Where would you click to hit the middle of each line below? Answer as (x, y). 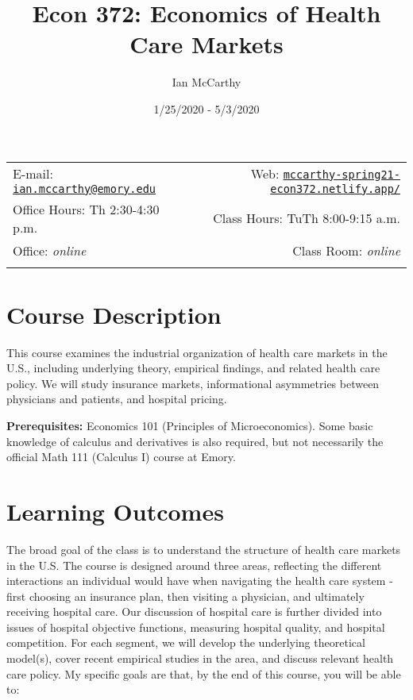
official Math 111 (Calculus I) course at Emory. (121, 457)
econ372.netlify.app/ (335, 188)
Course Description (114, 314)
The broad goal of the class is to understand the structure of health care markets (204, 549)
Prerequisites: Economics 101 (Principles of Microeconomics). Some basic (190, 425)
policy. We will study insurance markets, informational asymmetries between (193, 383)
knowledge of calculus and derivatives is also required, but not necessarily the (195, 441)
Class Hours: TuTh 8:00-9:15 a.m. (307, 218)
